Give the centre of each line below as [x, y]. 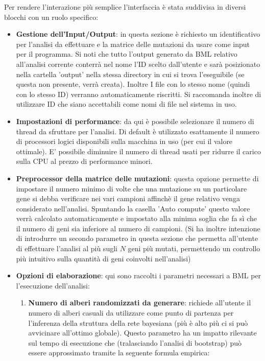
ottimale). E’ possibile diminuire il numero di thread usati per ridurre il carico [138, 151]
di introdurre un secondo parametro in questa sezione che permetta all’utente [137, 238]
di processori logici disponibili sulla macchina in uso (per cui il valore [124, 141]
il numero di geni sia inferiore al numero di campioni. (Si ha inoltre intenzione [138, 228]
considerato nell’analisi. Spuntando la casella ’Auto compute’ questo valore [133, 208]
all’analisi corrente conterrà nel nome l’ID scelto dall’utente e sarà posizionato [138, 64]
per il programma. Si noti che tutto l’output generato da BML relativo [127, 54]
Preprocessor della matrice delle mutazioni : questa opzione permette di [137, 178]
